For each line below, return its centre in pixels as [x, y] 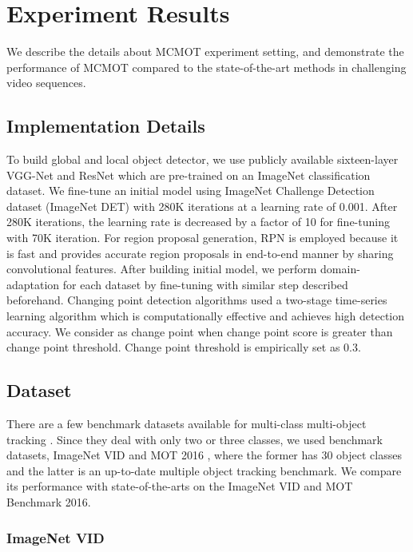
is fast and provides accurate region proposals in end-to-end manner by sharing [200, 253]
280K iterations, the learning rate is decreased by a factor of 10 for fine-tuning [198, 222]
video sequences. [46, 83]
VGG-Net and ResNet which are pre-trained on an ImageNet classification [189, 175]
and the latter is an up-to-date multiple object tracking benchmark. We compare [204, 470]
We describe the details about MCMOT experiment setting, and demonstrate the [205, 52]
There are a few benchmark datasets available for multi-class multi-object [187, 424]
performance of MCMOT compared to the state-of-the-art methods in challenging [206, 67]
